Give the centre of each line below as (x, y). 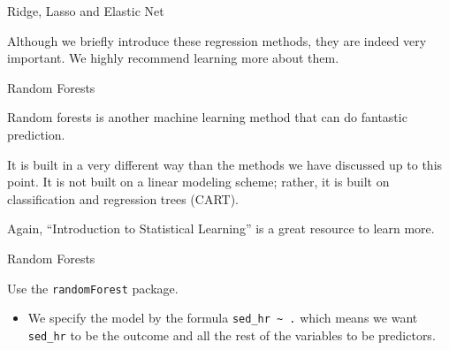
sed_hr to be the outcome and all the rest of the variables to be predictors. (232, 335)
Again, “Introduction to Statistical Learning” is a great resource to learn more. (221, 228)
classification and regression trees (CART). (123, 198)
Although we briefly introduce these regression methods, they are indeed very (217, 40)
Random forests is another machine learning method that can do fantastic (207, 117)
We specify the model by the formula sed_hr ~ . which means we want (223, 318)
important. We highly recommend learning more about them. (173, 58)
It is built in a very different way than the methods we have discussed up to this (225, 164)
